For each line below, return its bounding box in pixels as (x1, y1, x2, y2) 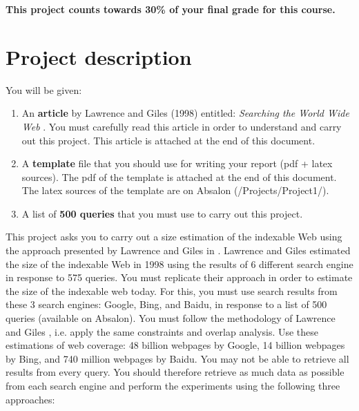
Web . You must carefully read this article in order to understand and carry (21, 119, 342, 133)
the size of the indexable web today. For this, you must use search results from (6, 283, 338, 298)
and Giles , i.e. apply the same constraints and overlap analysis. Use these (6, 324, 319, 338)
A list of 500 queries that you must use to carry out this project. (21, 206, 303, 220)
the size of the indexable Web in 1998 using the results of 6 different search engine (6, 256, 353, 271)
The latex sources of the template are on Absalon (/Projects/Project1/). (21, 183, 329, 198)
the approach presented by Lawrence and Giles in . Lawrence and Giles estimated (6, 243, 351, 258)
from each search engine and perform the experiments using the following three (6, 379, 340, 392)
